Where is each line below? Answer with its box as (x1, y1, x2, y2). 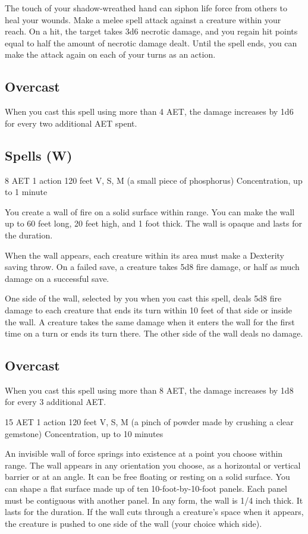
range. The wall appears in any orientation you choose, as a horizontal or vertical (5, 458, 301, 471)
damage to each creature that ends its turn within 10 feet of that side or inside (5, 303, 293, 316)
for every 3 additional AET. (5, 395, 106, 408)
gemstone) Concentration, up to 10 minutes (5, 427, 164, 439)
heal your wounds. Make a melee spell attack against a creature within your (5, 13, 281, 26)
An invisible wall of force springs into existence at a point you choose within (5, 447, 283, 460)
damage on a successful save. (5, 272, 109, 284)
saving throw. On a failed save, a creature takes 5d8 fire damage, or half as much (5, 260, 300, 273)
